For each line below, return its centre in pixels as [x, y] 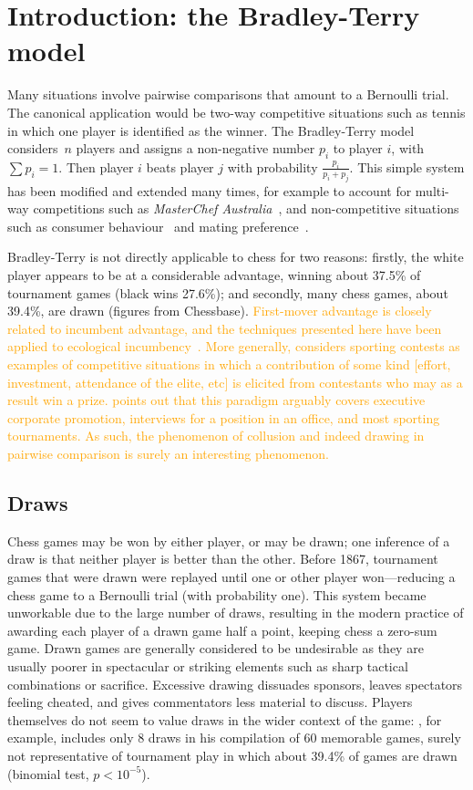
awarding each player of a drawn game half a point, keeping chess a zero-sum [222, 630]
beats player [180, 166]
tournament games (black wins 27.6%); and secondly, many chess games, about [228, 292]
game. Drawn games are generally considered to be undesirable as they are [216, 648]
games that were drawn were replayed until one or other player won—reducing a [231, 576]
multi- [432, 190]
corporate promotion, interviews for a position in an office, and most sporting [224, 417]
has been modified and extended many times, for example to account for [210, 190]
